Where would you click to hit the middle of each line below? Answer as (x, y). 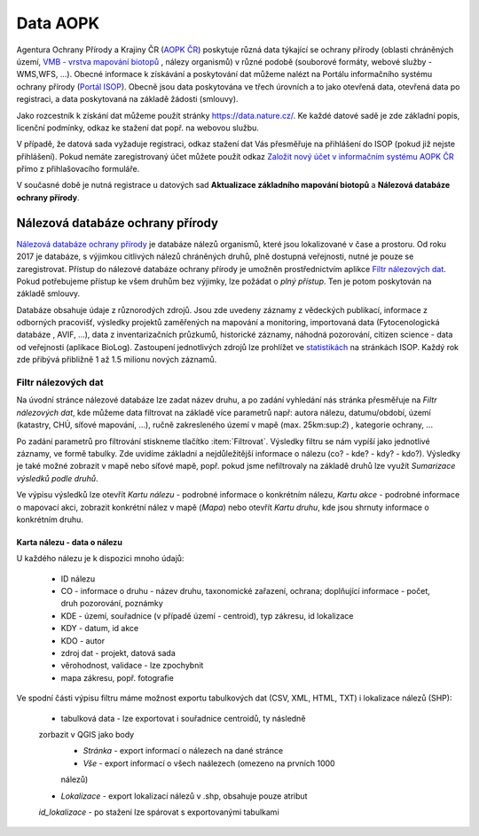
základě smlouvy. (48, 293)
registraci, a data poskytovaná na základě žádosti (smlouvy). (127, 99)
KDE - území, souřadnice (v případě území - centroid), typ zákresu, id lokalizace (207, 615)
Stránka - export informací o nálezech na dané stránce (183, 751)
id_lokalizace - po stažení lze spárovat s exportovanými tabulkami (159, 812)
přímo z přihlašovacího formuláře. (78, 169)
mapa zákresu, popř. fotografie (118, 677)
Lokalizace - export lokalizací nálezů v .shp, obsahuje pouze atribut (184, 796)
